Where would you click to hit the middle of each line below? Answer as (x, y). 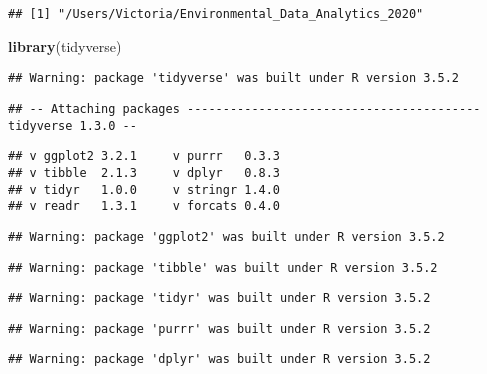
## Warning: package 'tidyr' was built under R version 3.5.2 (219, 298)
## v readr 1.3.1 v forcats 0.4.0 (144, 206)
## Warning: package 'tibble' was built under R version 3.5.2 (223, 267)
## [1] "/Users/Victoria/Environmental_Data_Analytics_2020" (216, 14)
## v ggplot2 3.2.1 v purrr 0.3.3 (144, 156)
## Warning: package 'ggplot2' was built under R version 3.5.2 (226, 236)
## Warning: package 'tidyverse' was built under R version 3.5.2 (234, 78)
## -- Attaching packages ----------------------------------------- (244, 108)
